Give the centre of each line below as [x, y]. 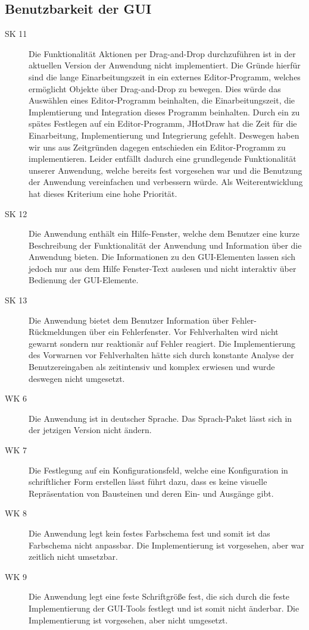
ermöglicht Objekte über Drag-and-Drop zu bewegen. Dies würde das [155, 88]
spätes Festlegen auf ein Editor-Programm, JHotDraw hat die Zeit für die [163, 123]
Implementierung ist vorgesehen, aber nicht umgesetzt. [128, 620]
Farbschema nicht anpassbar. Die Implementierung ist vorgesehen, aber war [166, 545]
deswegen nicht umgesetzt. [77, 378]
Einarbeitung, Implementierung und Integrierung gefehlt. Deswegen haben [164, 135]
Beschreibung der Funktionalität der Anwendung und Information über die [165, 245]
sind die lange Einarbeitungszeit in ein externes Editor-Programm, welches [165, 76]
